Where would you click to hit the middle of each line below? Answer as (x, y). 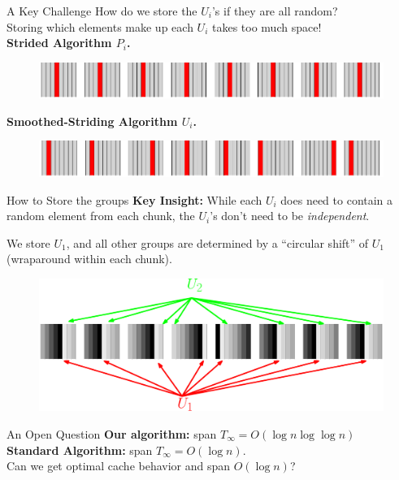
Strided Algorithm (59, 43)
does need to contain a (337, 199)
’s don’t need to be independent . (290, 216)
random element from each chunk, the (101, 216)
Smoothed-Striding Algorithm (92, 121)
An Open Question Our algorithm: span (112, 434)
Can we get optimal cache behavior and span (119, 466)
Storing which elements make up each (100, 26)
